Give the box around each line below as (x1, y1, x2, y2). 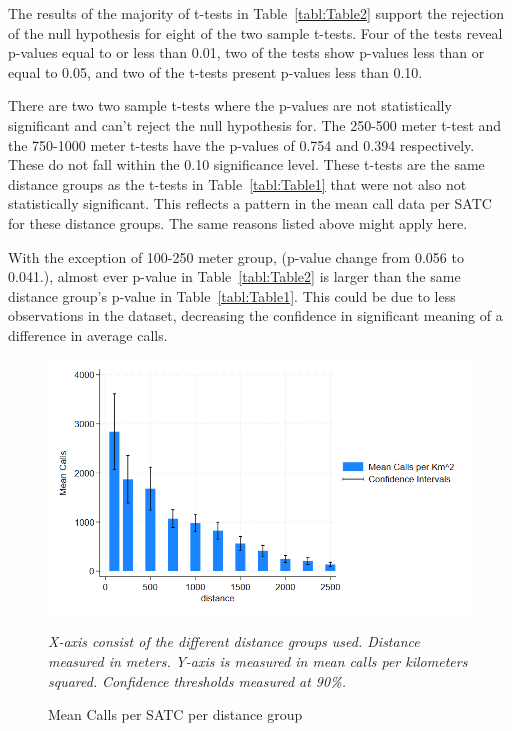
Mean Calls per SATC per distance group (48, 704, 303, 725)
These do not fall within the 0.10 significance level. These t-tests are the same (8, 154, 485, 175)
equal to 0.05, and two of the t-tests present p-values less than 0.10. (8, 61, 423, 82)
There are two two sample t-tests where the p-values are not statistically (8, 95, 452, 116)
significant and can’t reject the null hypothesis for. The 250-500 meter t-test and (8, 114, 502, 135)
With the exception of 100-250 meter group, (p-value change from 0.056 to (8, 246, 464, 267)
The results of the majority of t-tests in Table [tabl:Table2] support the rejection (8, 3, 505, 23)
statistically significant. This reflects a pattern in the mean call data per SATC (8, 193, 492, 214)
